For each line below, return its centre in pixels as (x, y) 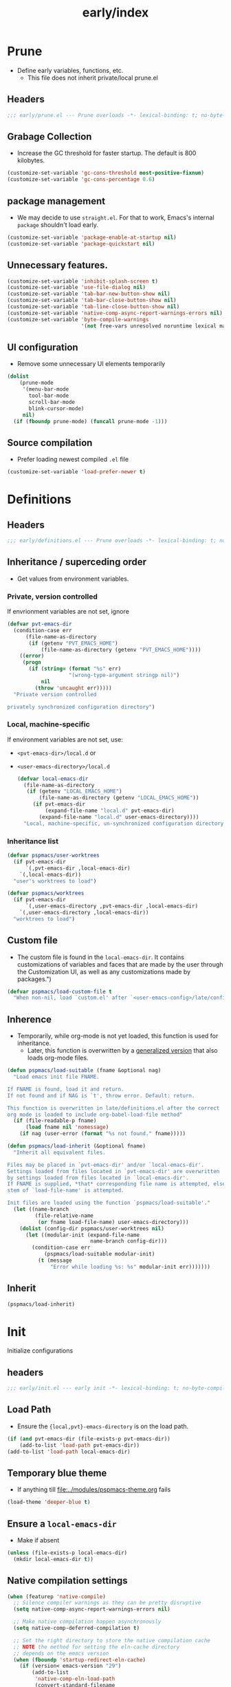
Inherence (30, 1019)
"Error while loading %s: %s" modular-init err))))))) (131, 1267)
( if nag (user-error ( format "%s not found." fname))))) (103, 1134)
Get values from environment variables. (73, 579)
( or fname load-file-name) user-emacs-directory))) (113, 1222)
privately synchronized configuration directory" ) (81, 707)
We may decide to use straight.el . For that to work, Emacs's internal (115, 217)
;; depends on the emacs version (61, 1653)
